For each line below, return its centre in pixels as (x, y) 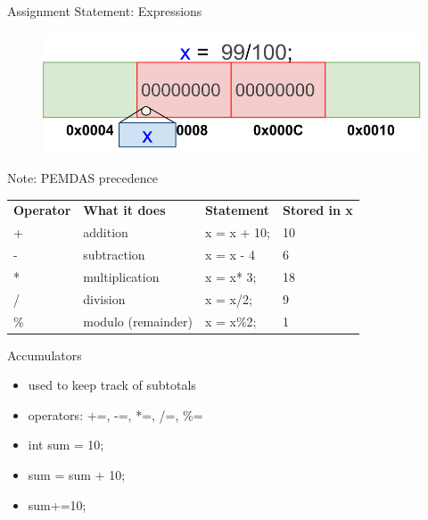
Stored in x (318, 210)
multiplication (121, 276)
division (104, 298)
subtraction (114, 254)
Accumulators (45, 355)
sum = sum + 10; (77, 474)
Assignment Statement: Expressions (105, 11)
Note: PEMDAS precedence (83, 177)
